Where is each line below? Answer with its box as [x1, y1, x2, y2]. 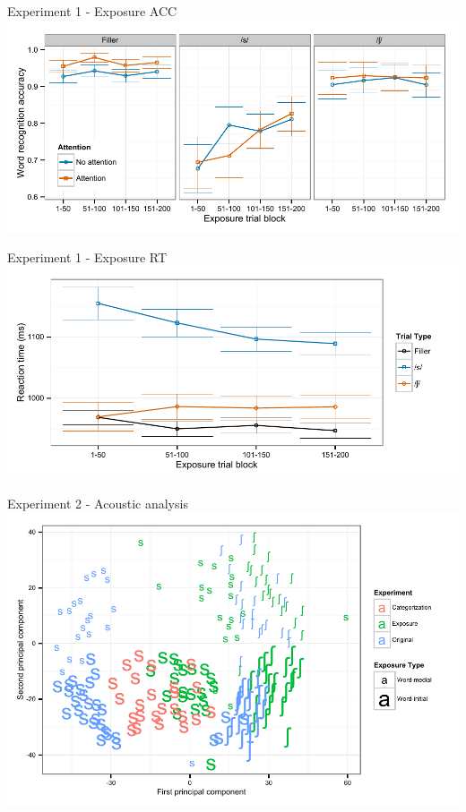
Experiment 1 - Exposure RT [7, 247, 168, 266]
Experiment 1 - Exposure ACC [7, 2, 177, 20]
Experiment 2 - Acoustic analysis [7, 493, 188, 512]
